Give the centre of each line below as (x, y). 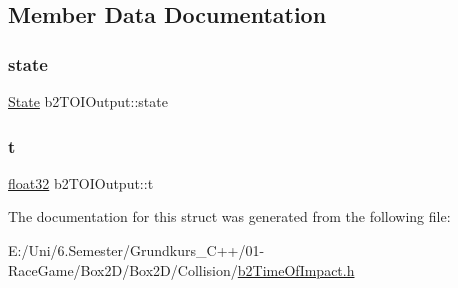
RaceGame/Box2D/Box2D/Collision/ (123, 269)
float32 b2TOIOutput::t (81, 182)
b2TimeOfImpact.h (296, 269)
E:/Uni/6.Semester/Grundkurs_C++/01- (136, 250)
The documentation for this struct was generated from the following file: (229, 216)
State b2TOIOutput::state (88, 101)
